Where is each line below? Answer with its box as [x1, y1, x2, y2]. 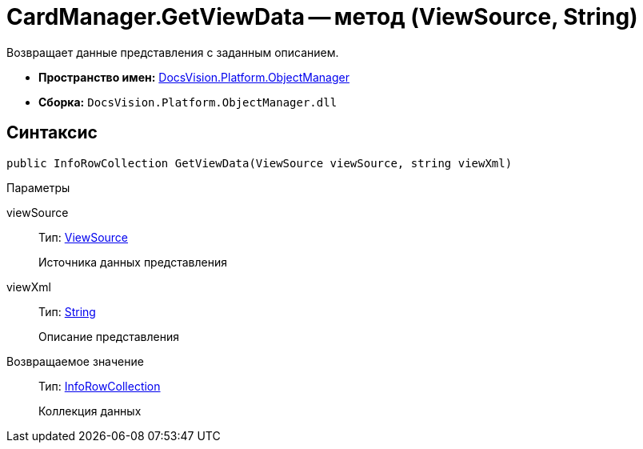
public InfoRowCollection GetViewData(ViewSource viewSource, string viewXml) [6, 156, 513, 170]
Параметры [6, 180, 70, 194]
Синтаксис [6, 122, 98, 143]
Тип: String [38, 304, 96, 319]
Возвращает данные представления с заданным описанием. [6, 45, 339, 59]
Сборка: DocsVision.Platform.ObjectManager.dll [38, 94, 337, 109]
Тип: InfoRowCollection [38, 379, 161, 393]
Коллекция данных [38, 403, 142, 418]
